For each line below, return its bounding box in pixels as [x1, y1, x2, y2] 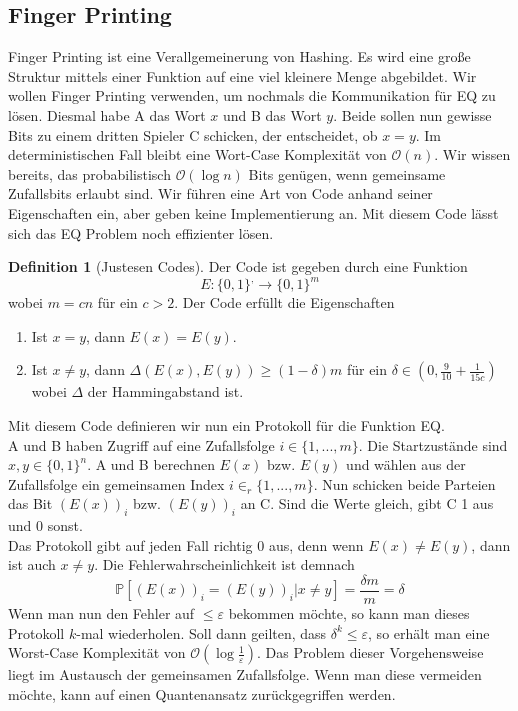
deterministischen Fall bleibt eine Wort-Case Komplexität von [8, 144, 387, 165]
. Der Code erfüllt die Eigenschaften [174, 292, 395, 313]
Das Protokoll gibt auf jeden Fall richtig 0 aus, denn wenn [8, 534, 364, 555]
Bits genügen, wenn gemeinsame [248, 163, 446, 184]
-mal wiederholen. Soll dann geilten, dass [76, 622, 327, 643]
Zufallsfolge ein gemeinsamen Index [8, 473, 225, 494]
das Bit [8, 493, 53, 514]
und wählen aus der [346, 454, 466, 475]
